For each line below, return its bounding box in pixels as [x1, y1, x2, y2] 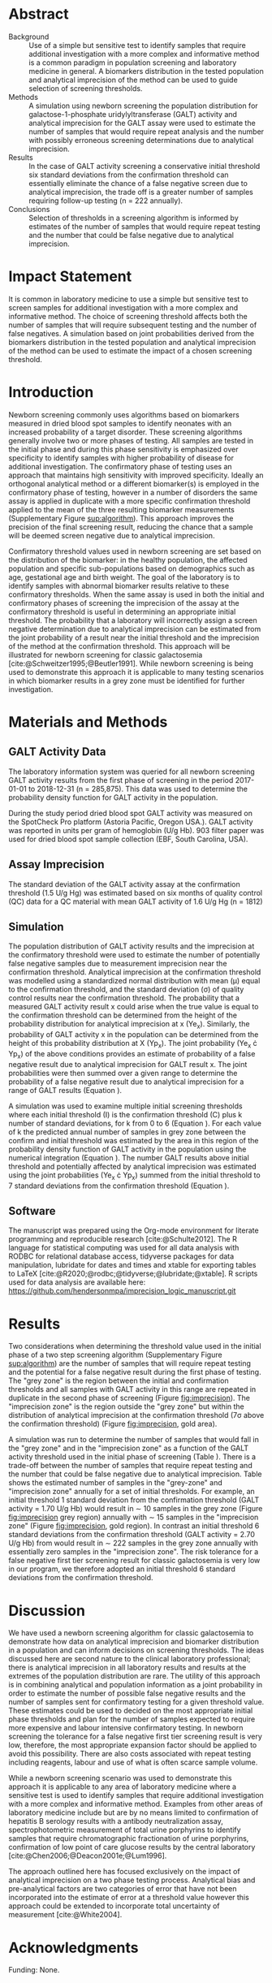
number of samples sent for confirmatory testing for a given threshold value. [8, 1697, 265, 1707]
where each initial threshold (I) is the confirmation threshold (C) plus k [8, 1109, 243, 1119]
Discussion [8, 1601, 85, 1620]
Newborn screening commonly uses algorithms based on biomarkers [8, 409, 240, 419]
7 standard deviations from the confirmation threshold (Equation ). [8, 1181, 230, 1190]
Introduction [8, 383, 94, 402]
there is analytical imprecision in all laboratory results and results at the [8, 1662, 247, 1673]
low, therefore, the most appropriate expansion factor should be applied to [8, 1740, 257, 1750]
